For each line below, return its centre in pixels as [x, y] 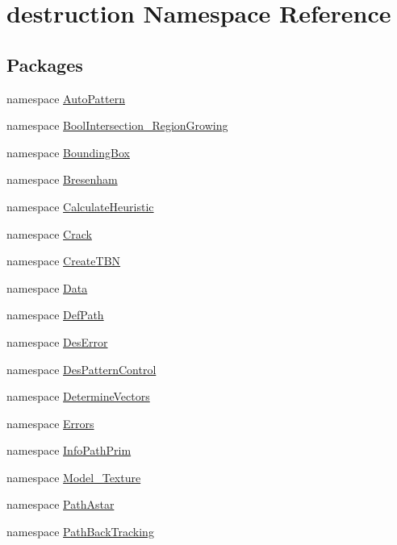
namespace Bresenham [62, 179]
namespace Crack [49, 233]
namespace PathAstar [61, 504]
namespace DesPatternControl [81, 369]
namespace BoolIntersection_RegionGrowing [117, 125]
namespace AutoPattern [66, 98]
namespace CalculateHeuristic [80, 206]
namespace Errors [50, 423]
